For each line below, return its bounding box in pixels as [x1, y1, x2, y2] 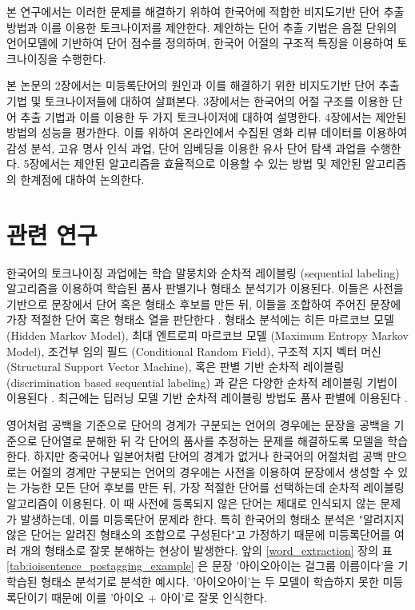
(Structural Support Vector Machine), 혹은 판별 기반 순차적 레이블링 [6, 358, 345, 375]
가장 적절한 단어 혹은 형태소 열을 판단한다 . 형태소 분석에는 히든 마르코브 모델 [6, 311, 394, 328]
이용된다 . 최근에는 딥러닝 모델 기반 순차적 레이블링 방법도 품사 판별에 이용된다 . [6, 389, 408, 406]
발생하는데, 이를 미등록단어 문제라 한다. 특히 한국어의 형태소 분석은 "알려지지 [20, 510, 405, 527]
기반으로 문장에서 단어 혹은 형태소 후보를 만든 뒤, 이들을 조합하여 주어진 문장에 [6, 295, 401, 312]
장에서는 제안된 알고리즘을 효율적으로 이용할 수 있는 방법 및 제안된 [29, 155, 361, 172]
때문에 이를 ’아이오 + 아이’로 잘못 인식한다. [51, 588, 267, 605]
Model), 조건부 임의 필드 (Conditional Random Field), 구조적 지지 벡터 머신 [6, 342, 381, 359]
